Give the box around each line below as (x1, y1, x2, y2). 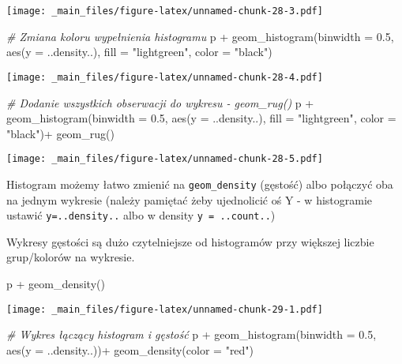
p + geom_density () (6, 276, 105, 292)
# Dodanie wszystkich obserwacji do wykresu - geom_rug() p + (6, 94, 314, 111)
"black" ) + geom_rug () (6, 125, 115, 141)
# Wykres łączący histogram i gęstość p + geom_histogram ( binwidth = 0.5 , (6, 326, 377, 343)
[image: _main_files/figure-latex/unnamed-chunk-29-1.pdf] (6, 303, 323, 315)
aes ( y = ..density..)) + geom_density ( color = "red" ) (6, 341, 254, 358)
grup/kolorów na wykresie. (6, 249, 135, 265)
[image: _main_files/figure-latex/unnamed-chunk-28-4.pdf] (6, 71, 323, 83)
